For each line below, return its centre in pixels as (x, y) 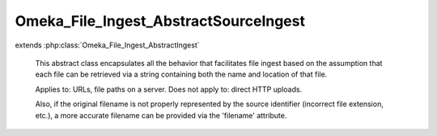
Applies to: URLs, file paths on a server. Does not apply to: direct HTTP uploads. (169, 89)
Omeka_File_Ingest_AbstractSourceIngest (160, 21)
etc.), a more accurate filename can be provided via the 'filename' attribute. (161, 115)
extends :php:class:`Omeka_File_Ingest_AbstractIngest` (107, 45)
